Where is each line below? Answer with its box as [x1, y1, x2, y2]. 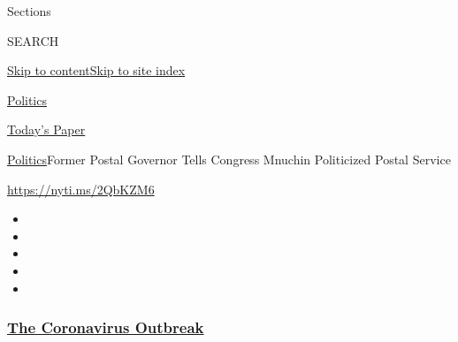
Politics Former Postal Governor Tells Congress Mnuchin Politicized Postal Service [7, 149, 451, 168]
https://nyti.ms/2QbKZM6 [7, 179, 155, 198]
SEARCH [7, 31, 59, 49]
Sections [7, 2, 51, 19]
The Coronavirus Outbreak [7, 316, 204, 338]
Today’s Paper [7, 120, 86, 139]
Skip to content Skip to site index [7, 61, 186, 80]
